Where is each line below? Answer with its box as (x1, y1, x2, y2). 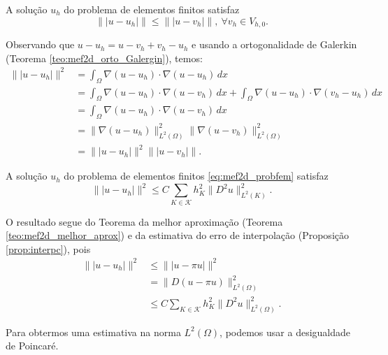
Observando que (6, 37, 75, 52)
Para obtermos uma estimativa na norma (6, 324, 181, 339)
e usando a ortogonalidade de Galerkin (192, 37, 357, 52)
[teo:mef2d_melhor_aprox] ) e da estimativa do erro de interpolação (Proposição (6, 228, 349, 242)
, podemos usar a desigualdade (220, 324, 351, 339)
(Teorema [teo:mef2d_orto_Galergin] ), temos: (6, 50, 203, 65)
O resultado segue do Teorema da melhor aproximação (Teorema (6, 214, 283, 229)
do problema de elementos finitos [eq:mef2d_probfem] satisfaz (64, 168, 329, 183)
